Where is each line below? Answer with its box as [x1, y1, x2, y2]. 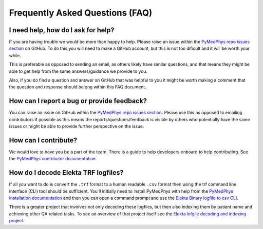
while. [9, 52, 21, 58]
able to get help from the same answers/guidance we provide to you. [9, 68, 148, 74]
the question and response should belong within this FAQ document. [9, 84, 146, 90]
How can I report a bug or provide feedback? [9, 97, 147, 105]
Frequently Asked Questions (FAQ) [9, 7, 152, 18]
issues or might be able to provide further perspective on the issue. [9, 124, 144, 129]
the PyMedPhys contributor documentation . [9, 156, 97, 162]
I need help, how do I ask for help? [9, 26, 114, 34]
